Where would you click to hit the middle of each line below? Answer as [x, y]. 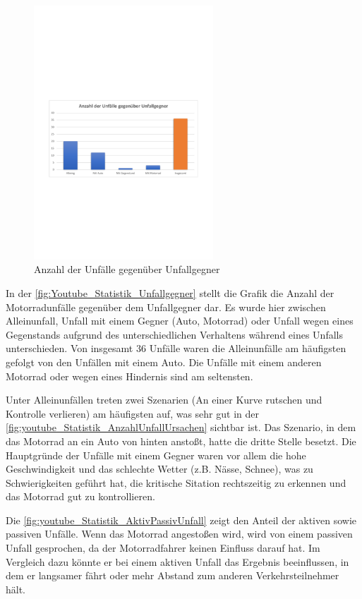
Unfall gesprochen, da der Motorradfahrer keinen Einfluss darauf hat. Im [163, 548]
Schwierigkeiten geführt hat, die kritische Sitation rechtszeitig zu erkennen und [176, 482]
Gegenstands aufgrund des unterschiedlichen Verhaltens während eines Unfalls [174, 334]
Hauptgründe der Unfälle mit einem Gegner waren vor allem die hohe [156, 455]
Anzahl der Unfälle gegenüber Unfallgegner [127, 269]
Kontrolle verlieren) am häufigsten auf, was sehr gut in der [132, 413]
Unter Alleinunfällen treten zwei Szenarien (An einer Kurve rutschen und [164, 400]
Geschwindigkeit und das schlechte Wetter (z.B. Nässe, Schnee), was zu [159, 469]
